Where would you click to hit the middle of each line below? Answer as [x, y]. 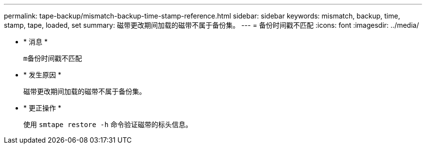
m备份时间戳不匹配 [53, 58]
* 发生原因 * [42, 75]
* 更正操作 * [42, 108]
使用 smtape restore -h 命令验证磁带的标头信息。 [108, 124]
